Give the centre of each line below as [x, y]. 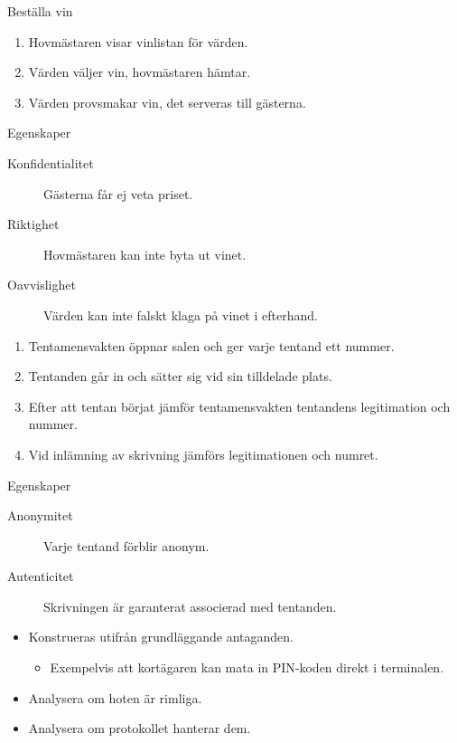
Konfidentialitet [51, 162]
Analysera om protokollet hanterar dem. [140, 728]
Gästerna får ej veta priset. [118, 193]
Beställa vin [40, 11]
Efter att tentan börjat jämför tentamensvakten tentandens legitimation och [239, 406]
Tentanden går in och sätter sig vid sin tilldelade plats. [180, 376]
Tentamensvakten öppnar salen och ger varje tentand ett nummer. [211, 345]
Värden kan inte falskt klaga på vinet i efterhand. [181, 314]
